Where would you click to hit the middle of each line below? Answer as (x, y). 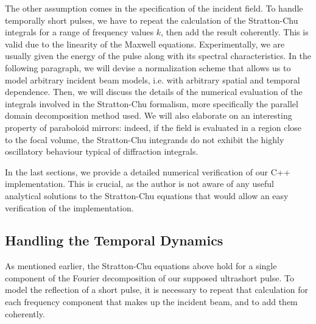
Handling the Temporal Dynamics (114, 240)
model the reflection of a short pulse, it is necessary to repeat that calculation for (156, 290)
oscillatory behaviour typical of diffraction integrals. (102, 151)
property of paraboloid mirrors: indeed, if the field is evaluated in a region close (153, 127)
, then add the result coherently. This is (235, 32)
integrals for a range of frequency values (79, 32)
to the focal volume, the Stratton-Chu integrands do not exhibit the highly (145, 139)
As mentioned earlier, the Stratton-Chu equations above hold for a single (141, 266)
